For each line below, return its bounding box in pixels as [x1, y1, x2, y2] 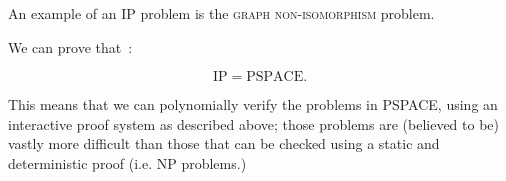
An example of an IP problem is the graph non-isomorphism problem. [8, 3, 435, 23]
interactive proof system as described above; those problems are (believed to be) [8, 113, 500, 134]
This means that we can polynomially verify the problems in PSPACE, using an [8, 94, 498, 115]
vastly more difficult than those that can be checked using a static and [8, 133, 440, 154]
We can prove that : [8, 36, 133, 57]
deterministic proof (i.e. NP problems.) [8, 152, 247, 173]
